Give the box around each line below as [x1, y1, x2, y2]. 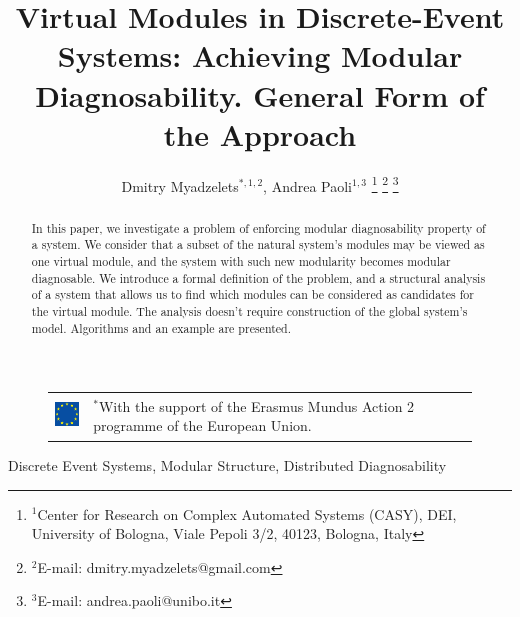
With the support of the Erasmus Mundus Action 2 [98, 395, 415, 416]
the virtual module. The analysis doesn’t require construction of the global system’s [31, 303, 468, 320]
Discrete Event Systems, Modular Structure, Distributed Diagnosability [8, 454, 447, 475]
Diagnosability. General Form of [35, 74, 485, 115]
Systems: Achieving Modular [57, 35, 463, 76]
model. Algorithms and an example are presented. [31, 319, 291, 336]
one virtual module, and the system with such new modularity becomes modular [31, 253, 451, 270]
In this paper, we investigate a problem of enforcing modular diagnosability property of [31, 219, 486, 236]
